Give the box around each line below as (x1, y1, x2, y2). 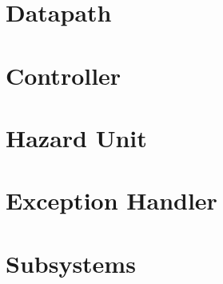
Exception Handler (6, 184, 217, 217)
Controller (6, 58, 121, 91)
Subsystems (6, 246, 136, 279)
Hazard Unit (6, 121, 147, 154)
